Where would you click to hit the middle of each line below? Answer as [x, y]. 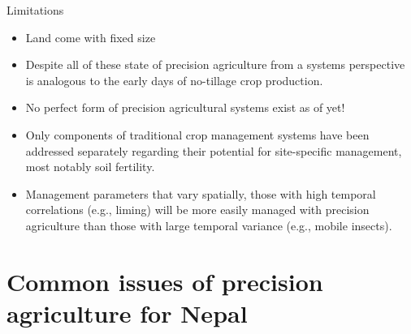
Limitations [35, 10]
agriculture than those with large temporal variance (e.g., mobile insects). [209, 225]
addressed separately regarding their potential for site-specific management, [214, 150]
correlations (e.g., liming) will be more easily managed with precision [197, 210]
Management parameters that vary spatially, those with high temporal [201, 193]
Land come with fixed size [91, 37]
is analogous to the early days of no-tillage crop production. [174, 80]
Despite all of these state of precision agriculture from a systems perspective [215, 64]
